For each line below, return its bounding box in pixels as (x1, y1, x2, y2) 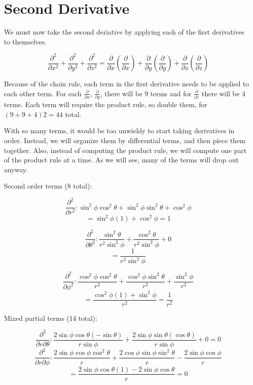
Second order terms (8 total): (4, 181, 92, 191)
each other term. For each (4, 88, 82, 98)
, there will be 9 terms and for (100, 88, 191, 98)
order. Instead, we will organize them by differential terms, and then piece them (4, 135, 246, 145)
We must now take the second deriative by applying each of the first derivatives (4, 27, 245, 37)
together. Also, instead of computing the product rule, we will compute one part (4, 145, 247, 155)
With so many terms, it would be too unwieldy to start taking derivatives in (4, 125, 235, 136)
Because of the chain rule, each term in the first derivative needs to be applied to (4, 78, 249, 89)
